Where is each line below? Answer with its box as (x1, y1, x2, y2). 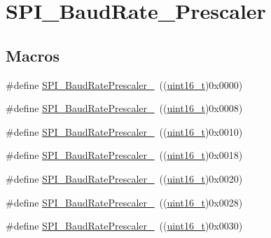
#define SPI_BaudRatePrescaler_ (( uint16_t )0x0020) (6, 171, 243, 185)
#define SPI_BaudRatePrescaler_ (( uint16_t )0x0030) (6, 218, 243, 233)
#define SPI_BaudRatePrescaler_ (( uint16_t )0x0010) (6, 124, 243, 139)
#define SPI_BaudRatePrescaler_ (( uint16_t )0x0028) (6, 195, 243, 209)
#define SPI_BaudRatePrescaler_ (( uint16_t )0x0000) (6, 77, 243, 92)
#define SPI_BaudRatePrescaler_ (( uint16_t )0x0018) (6, 148, 243, 162)
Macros (6, 44, 60, 66)
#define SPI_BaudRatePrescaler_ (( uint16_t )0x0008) (6, 101, 243, 115)
